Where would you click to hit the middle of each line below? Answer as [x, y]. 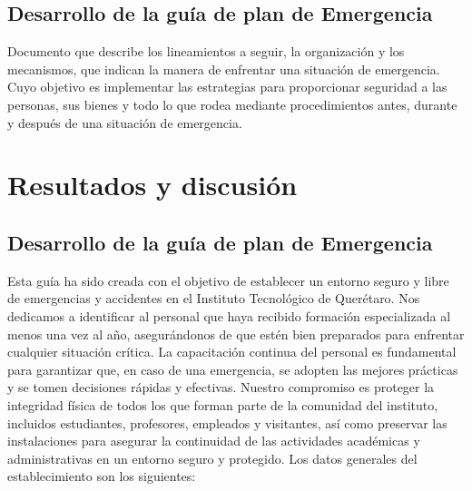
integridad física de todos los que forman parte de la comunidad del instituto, [223, 404]
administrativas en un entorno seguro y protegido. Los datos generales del [212, 458]
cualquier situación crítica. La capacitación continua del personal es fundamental [232, 352]
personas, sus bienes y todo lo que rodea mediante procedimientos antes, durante [232, 104]
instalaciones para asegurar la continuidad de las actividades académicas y [214, 441]
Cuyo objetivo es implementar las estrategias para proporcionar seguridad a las [227, 87]
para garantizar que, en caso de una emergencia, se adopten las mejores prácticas [233, 369]
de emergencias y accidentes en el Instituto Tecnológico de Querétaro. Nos [214, 298]
